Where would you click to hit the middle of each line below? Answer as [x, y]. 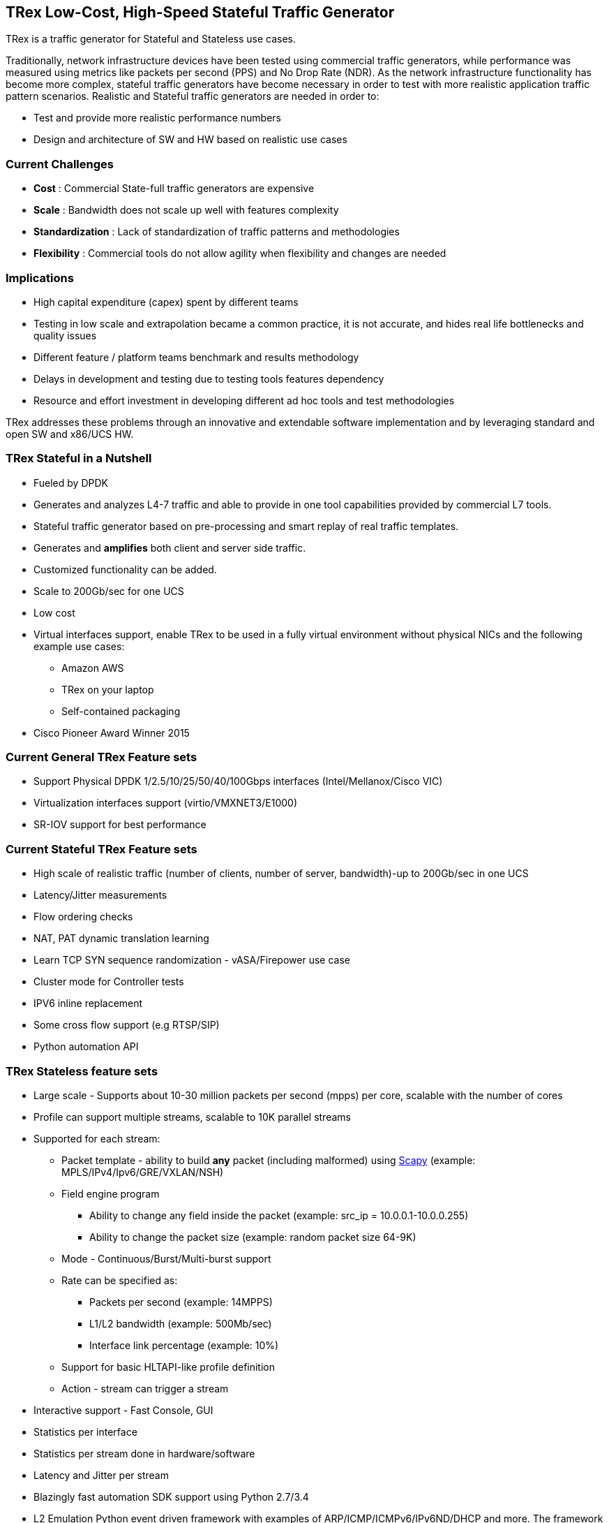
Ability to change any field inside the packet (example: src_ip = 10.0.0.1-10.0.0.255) [279, 1215]
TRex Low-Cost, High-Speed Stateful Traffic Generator [200, 12]
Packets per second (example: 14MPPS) [181, 1302]
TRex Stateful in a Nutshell [79, 458]
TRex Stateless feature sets [82, 1071]
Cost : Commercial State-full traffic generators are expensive [174, 189]
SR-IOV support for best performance [120, 825]
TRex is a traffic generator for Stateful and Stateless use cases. [151, 39]
